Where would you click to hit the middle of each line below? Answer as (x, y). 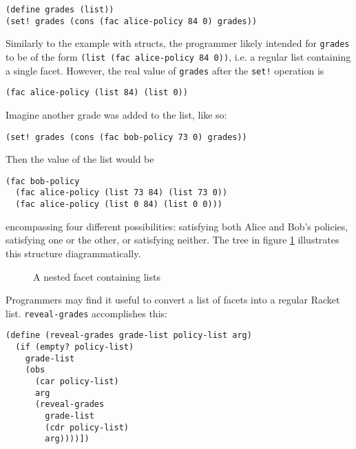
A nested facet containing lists (97, 276)
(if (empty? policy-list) (75, 347)
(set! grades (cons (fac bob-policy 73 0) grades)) (126, 137)
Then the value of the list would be (80, 159)
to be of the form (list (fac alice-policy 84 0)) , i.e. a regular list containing (178, 56)
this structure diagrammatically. (73, 253)
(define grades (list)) (60, 10)
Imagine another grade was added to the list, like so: (116, 114)
